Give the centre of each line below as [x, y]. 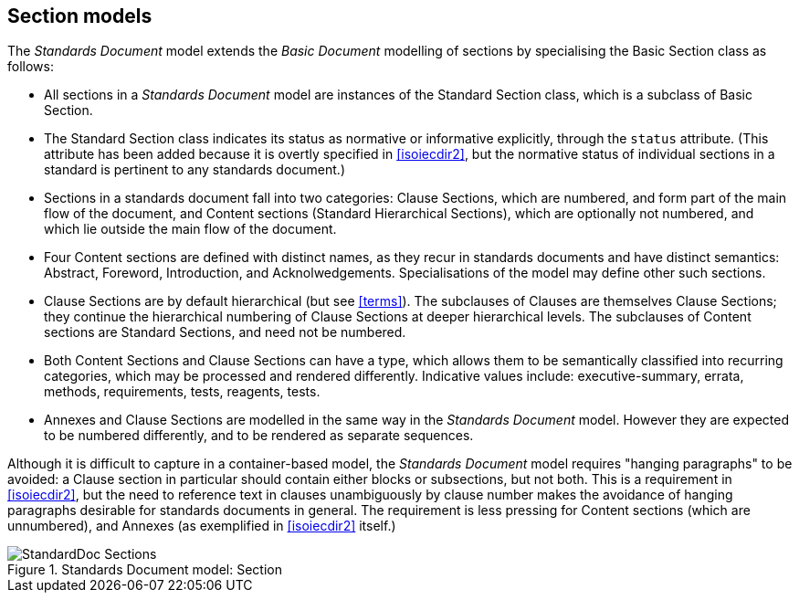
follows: [31, 67]
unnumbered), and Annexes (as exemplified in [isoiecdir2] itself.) [202, 526]
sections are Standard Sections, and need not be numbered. [225, 332]
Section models [80, 16]
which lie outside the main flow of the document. [190, 229]
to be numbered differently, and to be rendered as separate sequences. [259, 436]
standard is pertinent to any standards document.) [194, 170]
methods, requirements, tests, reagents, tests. [182, 392]
